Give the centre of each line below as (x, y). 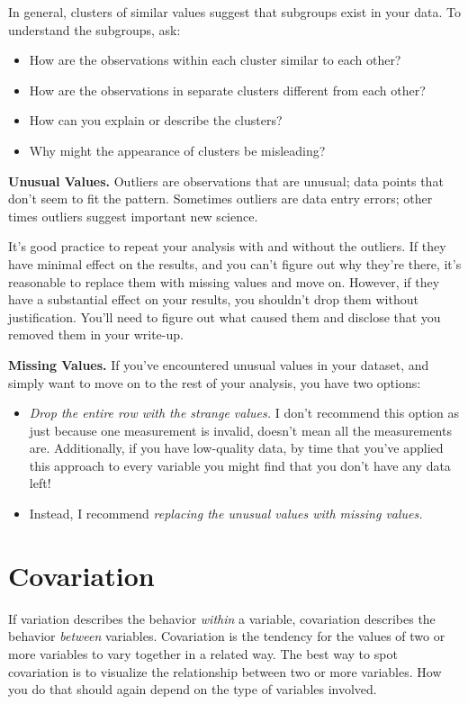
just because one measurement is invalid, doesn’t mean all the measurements (240, 430)
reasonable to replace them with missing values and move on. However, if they (224, 281)
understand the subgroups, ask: (94, 29)
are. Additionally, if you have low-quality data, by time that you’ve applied (236, 448)
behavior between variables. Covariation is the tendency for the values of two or (227, 636)
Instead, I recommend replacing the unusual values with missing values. (226, 514)
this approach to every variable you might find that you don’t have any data (240, 465)
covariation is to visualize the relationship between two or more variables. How (225, 671)
